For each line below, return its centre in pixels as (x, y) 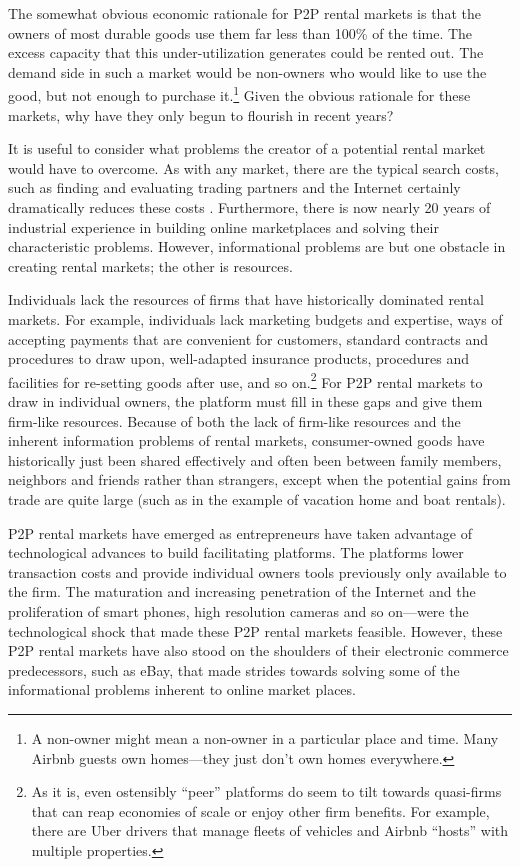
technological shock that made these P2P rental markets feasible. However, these (255, 630)
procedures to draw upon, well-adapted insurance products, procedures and (239, 358)
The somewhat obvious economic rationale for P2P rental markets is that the (244, 13)
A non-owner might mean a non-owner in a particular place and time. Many (265, 737)
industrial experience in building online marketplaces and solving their (223, 226)
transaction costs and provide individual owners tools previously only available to (257, 571)
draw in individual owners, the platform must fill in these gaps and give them (245, 401)
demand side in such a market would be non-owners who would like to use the (247, 71)
